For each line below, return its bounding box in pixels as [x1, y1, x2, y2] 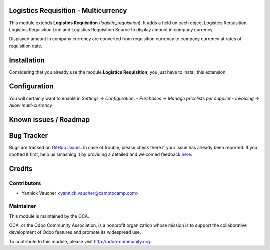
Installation [9, 56, 45, 64]
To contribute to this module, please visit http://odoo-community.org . [9, 238, 152, 244]
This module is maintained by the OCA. [9, 213, 89, 219]
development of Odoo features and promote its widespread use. [9, 229, 141, 235]
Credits [9, 165, 33, 173]
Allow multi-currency [9, 102, 52, 108]
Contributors [9, 180, 41, 187]
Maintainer [9, 203, 36, 210]
